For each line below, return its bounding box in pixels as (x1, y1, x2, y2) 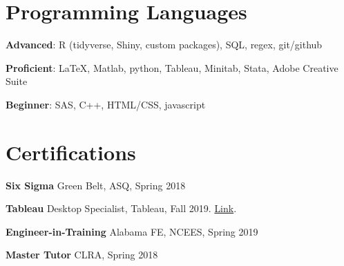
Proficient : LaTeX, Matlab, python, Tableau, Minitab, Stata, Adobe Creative (6, 60, 338, 75)
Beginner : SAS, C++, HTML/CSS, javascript (6, 97, 206, 111)
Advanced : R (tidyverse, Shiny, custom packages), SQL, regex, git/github (6, 37, 323, 52)
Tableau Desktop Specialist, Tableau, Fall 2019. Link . (6, 201, 237, 216)
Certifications (6, 137, 136, 166)
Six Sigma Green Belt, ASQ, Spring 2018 (6, 178, 186, 192)
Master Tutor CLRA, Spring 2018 (6, 247, 158, 262)
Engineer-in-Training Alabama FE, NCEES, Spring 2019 (6, 224, 258, 238)
